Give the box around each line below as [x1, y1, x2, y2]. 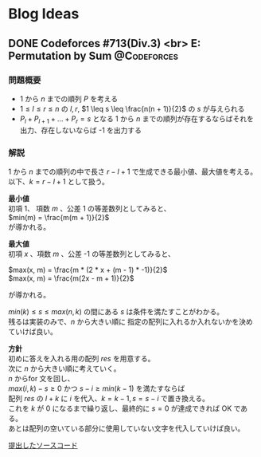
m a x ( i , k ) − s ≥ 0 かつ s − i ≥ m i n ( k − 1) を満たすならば [8, 384, 185, 393]
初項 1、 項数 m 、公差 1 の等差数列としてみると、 [8, 203, 171, 213]
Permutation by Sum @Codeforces [8, 49, 179, 62]
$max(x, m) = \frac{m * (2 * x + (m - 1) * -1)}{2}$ [8, 265, 168, 274]
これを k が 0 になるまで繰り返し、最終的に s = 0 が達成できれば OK [8, 404, 232, 413]
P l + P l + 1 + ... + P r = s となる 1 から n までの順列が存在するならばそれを [19, 113, 255, 125]
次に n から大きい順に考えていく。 [8, 364, 121, 373]
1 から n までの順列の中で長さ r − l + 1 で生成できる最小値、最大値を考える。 [8, 167, 257, 176]
